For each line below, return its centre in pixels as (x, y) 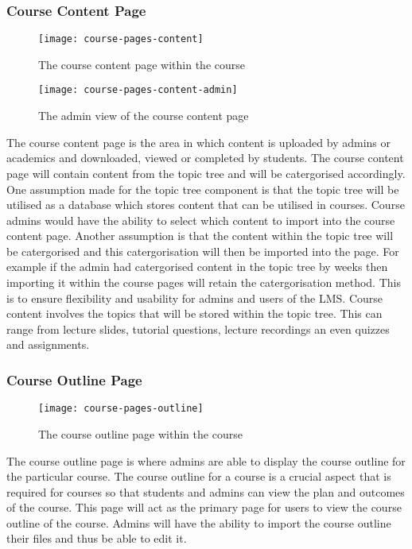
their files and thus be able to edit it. (97, 538)
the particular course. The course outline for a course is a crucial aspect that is (199, 476)
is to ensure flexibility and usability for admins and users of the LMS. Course (195, 298)
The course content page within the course (142, 64)
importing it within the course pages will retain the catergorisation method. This (204, 282)
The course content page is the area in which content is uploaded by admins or (198, 142)
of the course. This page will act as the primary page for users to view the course (204, 507)
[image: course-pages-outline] (121, 409)
